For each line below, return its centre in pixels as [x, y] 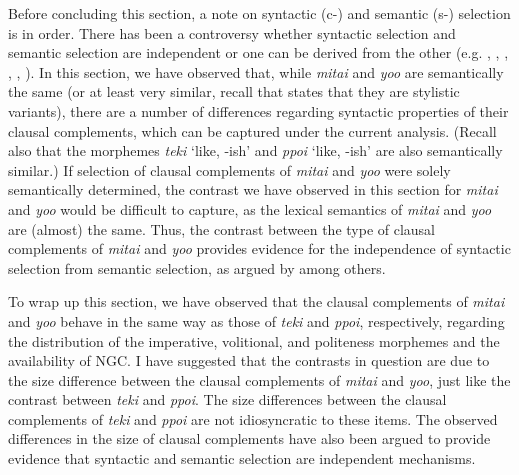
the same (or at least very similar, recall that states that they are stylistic [234, 91]
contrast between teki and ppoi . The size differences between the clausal [227, 399]
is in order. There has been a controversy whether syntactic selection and [232, 32]
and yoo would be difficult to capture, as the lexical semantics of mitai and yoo [250, 208]
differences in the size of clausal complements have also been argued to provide [249, 438]
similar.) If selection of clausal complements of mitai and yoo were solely [229, 169]
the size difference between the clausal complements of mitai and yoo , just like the [259, 379]
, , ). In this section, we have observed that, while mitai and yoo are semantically [256, 71]
